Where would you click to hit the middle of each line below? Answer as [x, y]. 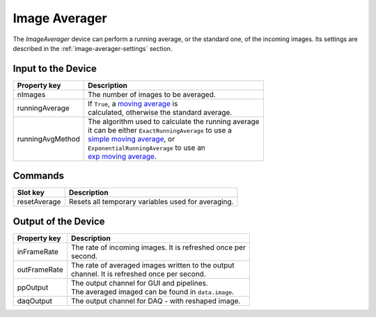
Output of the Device [59, 221]
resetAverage [39, 202]
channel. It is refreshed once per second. [138, 274]
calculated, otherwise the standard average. [160, 112]
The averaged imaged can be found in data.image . [152, 291]
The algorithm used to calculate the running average [174, 121]
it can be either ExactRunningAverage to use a [160, 130]
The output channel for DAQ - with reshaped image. [156, 301]
